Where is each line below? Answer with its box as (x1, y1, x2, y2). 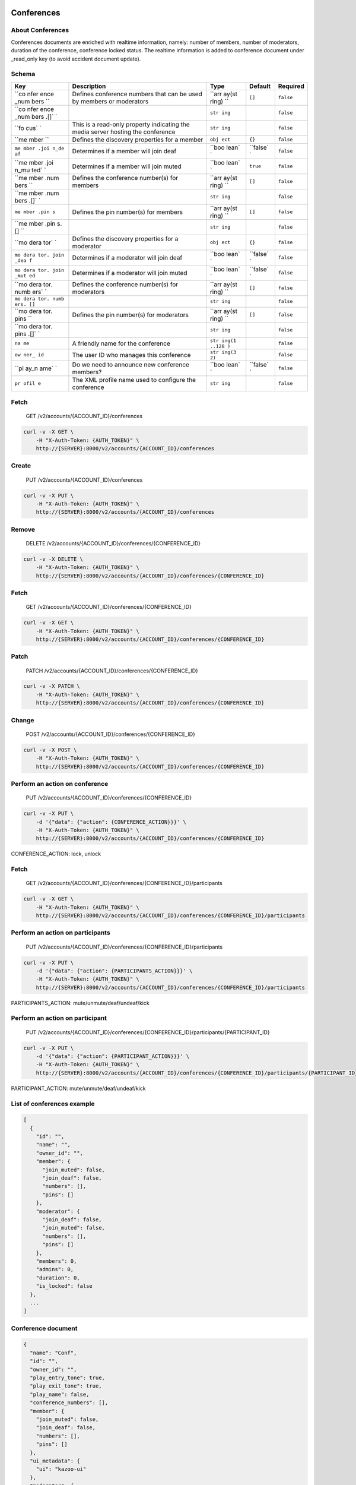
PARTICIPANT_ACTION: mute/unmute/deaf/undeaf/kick (11, 1085, 146, 1092)
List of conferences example (11, 1099, 95, 1108)
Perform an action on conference (11, 779, 109, 788)
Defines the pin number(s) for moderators (72, 311, 189, 319)
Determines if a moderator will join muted (72, 268, 187, 277)
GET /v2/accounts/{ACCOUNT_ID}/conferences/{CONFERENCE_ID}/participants (26, 880, 223, 887)
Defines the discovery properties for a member (72, 135, 204, 144)
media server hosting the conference (72, 128, 176, 136)
